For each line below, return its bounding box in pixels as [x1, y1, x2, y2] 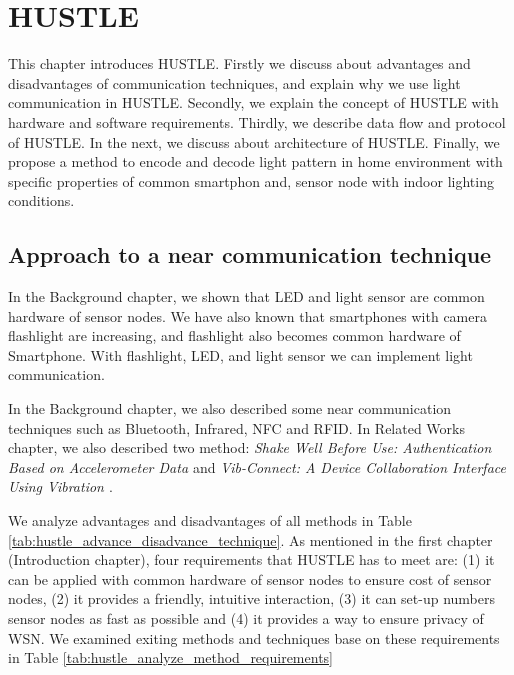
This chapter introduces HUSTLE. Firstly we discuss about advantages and [8, 53, 471, 74]
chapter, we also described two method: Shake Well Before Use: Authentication [8, 437, 492, 458]
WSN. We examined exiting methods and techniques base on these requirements [8, 627, 500, 648]
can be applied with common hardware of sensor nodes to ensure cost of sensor [8, 568, 492, 589]
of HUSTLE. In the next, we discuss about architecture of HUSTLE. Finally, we [8, 131, 500, 152]
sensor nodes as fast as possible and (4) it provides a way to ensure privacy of [8, 607, 484, 628]
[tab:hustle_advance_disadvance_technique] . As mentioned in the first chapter [8, 529, 493, 550]
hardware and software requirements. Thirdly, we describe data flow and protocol [8, 111, 506, 132]
